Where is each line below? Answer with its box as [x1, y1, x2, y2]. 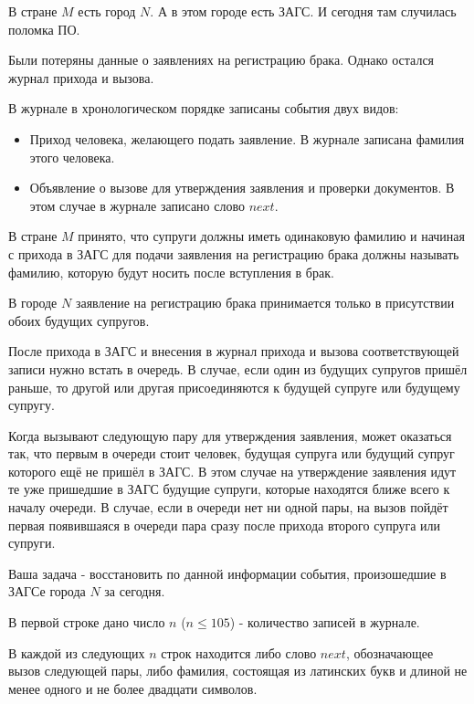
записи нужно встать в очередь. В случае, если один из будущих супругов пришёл [8, 359, 468, 378]
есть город [78, 2, 136, 20]
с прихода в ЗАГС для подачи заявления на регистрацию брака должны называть [8, 244, 459, 263]
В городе [8, 293, 58, 312]
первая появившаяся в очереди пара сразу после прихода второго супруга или [8, 515, 441, 534]
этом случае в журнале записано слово [29, 195, 245, 215]
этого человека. [29, 147, 115, 166]
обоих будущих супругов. [8, 310, 150, 330]
